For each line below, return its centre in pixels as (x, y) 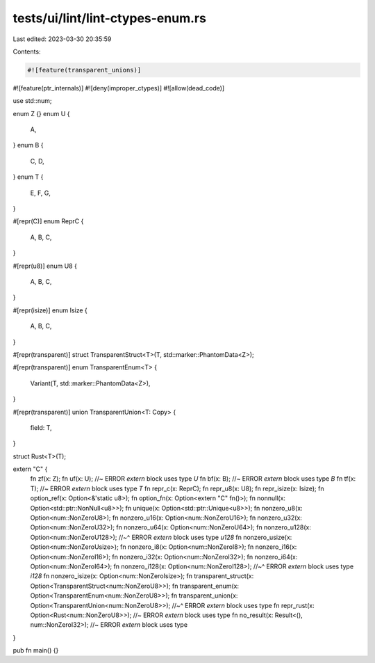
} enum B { (28, 145)
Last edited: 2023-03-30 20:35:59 (62, 39)
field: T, (41, 427)
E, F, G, (41, 193)
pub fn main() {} (36, 650)
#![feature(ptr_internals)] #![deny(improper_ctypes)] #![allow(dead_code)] (119, 88)
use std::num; (32, 101)
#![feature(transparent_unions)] (84, 70)
